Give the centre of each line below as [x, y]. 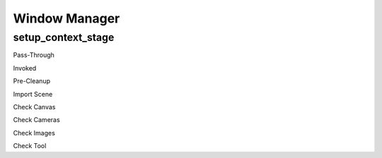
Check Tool [30, 146]
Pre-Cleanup [32, 81]
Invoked [25, 68]
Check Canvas [34, 107]
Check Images [34, 133]
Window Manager [66, 18]
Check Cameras [36, 120]
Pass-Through [34, 55]
